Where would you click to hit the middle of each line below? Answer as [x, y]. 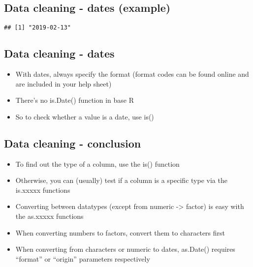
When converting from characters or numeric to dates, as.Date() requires [125, 249]
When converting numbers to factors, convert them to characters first [120, 232]
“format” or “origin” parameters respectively [83, 258]
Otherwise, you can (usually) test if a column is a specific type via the [121, 180]
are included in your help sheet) [63, 83]
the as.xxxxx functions [49, 216]
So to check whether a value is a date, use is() [85, 116]
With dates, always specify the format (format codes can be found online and [132, 74]
